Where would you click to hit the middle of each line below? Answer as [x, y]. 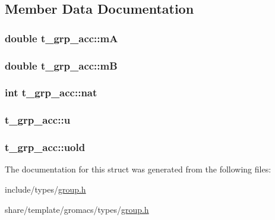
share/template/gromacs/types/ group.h [77, 209]
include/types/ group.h [45, 189]
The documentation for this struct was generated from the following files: [138, 169]
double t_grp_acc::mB [61, 65]
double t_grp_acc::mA [61, 38]
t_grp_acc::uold [45, 147]
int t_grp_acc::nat [51, 92]
